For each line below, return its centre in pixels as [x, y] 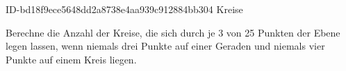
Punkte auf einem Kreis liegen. [71, 59]
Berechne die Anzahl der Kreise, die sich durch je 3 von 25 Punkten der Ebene [173, 32]
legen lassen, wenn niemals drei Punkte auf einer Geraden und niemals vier [165, 46]
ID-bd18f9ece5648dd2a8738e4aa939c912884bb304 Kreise [124, 9]
